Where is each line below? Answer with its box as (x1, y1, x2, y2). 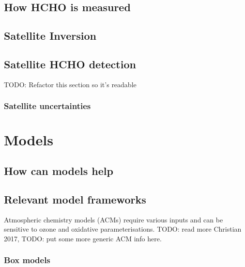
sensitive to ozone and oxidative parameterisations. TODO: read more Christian (4, 224, 242, 234)
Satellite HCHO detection (4, 56, 136, 71)
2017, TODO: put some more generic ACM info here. (4, 233, 162, 243)
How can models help (4, 163, 113, 178)
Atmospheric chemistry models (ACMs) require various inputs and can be (4, 214, 223, 224)
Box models (4, 254, 50, 266)
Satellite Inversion (4, 28, 96, 43)
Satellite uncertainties (4, 100, 91, 112)
